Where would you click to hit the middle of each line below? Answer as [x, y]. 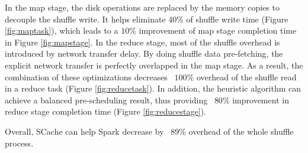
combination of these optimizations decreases [86, 76]
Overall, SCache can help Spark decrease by [84, 131]
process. [19, 143]
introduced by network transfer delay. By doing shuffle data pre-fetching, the [144, 53]
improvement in [261, 100]
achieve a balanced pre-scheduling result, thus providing [106, 100]
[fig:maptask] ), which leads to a [62, 30]
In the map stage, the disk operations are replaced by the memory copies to [142, 7]
